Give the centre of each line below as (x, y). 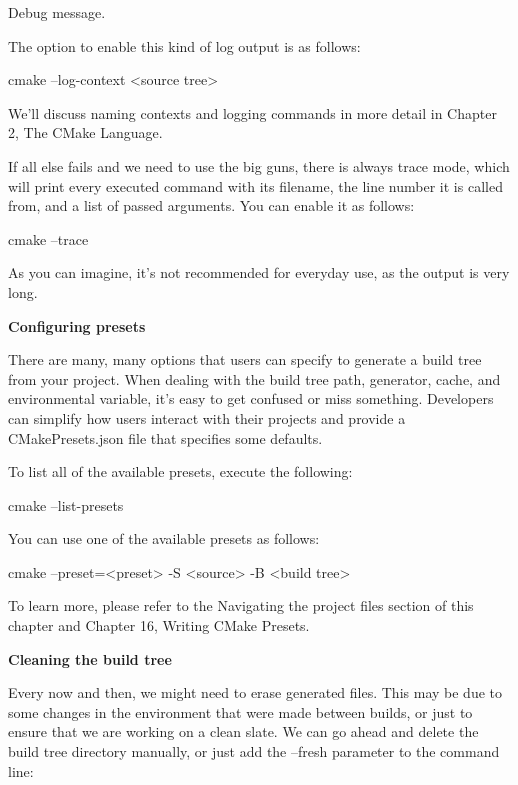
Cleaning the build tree (90, 658)
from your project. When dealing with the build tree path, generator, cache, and (254, 378)
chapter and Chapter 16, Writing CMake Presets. (159, 625)
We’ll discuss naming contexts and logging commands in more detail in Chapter (252, 112)
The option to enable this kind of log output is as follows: (184, 45)
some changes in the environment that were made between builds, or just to (240, 711)
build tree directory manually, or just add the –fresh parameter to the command (254, 751)
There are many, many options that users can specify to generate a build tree (245, 359)
